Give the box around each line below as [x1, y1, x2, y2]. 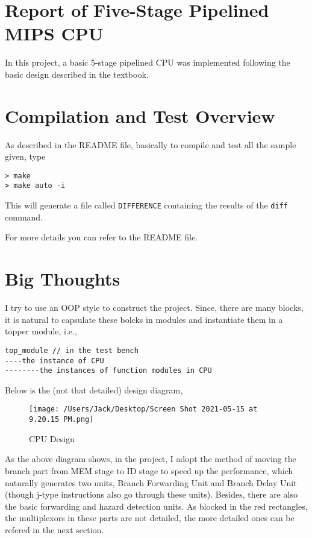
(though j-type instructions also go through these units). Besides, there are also [5, 488, 298, 501]
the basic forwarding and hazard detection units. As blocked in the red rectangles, [5, 499, 308, 512]
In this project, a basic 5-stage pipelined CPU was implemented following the [5, 56, 290, 69]
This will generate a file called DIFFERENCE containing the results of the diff [5, 199, 288, 211]
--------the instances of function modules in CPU [5, 366, 212, 375]
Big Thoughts [5, 266, 120, 291]
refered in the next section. [5, 523, 104, 536]
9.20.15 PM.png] [29, 415, 94, 424]
